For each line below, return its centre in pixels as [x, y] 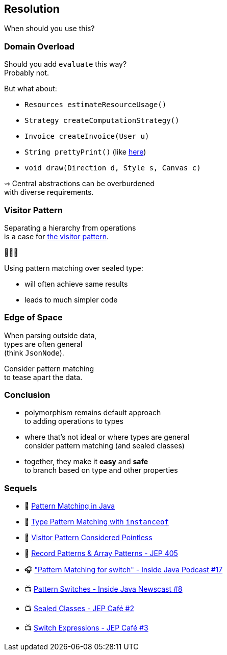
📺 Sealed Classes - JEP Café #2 [79, 609]
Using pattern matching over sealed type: [74, 268]
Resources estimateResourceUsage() [96, 105]
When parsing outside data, [51, 335]
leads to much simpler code [71, 299]
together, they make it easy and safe [86, 462]
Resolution [32, 9]
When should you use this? [49, 29]
